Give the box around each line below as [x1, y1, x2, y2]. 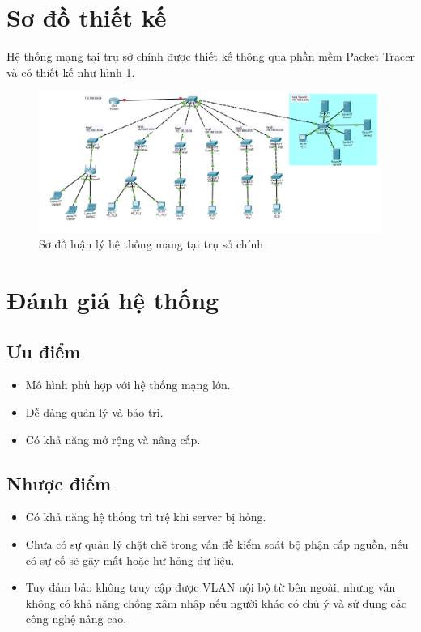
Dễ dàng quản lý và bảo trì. [25, 403, 164, 420]
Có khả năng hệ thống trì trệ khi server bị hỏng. [25, 508, 266, 525]
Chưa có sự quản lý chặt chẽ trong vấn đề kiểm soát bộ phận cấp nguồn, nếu [25, 535, 409, 552]
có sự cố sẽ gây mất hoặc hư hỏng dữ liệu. [25, 551, 235, 568]
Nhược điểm [6, 470, 112, 495]
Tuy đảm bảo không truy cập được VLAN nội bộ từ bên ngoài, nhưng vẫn [25, 579, 396, 596]
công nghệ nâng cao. [25, 610, 127, 627]
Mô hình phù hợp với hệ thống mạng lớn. [25, 376, 231, 393]
